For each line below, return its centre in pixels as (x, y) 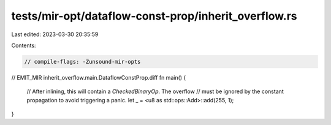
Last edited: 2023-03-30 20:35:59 (55, 34)
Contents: (24, 45)
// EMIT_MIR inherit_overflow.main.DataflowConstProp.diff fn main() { (99, 77)
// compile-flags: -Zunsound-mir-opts (82, 62)
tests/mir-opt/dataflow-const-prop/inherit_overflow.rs (154, 16)
